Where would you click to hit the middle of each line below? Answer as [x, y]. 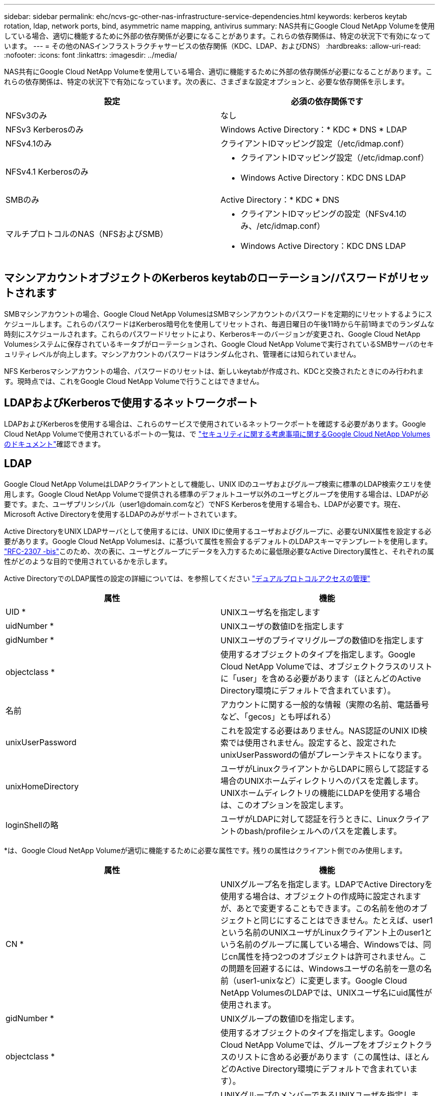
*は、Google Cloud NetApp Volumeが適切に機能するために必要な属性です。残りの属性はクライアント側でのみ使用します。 [205, 850]
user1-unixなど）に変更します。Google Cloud [322, 980]
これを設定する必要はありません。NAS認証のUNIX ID [320, 730]
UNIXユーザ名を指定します [270, 612]
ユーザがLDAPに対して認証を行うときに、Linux [309, 819]
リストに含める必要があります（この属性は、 [321, 1057]
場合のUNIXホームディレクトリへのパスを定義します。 [322, 781]
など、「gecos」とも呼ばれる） [278, 716]
